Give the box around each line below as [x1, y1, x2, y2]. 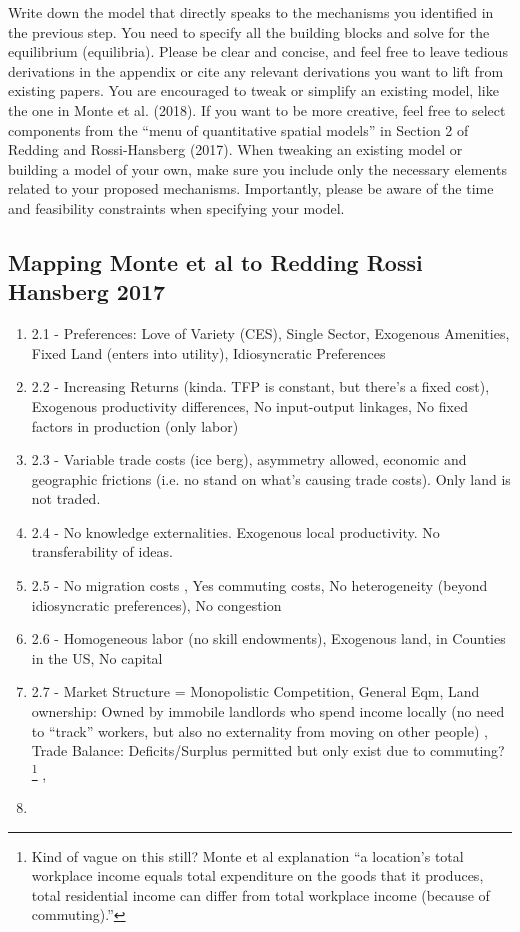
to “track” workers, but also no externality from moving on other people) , [31, 720, 488, 741]
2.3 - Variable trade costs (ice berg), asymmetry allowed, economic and [31, 449, 467, 470]
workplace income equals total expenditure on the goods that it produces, [31, 865, 484, 886]
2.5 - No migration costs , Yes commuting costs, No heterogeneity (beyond [31, 575, 488, 596]
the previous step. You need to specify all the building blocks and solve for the [8, 21, 490, 42]
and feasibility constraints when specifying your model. [8, 197, 345, 218]
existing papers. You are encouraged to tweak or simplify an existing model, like [8, 80, 499, 101]
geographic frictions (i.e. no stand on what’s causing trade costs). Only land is [31, 468, 511, 489]
